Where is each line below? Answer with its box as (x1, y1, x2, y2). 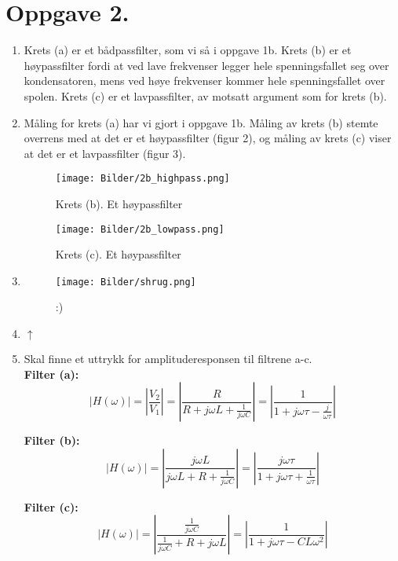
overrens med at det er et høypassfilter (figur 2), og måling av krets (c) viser (24, 130, 392, 146)
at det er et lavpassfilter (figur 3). (24, 145, 186, 161)
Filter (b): (24, 432, 80, 449)
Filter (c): (24, 498, 79, 515)
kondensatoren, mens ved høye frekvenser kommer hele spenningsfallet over (24, 72, 385, 89)
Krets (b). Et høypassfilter (55, 195, 183, 211)
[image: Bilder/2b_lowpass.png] (55, 223, 225, 235)
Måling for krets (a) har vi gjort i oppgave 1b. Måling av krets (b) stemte (24, 114, 378, 130)
